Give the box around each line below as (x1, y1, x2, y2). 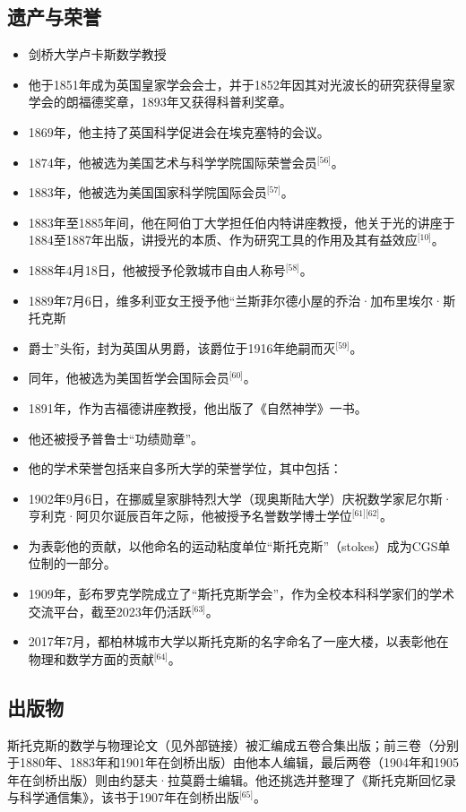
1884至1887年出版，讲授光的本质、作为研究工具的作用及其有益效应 (28, 230, 418, 249)
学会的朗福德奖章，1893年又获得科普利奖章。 (28, 92, 292, 111)
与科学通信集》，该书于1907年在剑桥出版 (7, 788, 239, 807)
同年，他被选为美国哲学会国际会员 (28, 368, 229, 387)
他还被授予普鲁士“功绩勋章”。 (28, 428, 204, 447)
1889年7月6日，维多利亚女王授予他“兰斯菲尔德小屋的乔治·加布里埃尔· (28, 290, 444, 309)
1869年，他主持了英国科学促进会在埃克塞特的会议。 (28, 122, 330, 141)
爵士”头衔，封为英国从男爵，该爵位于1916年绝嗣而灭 (28, 338, 336, 357)
